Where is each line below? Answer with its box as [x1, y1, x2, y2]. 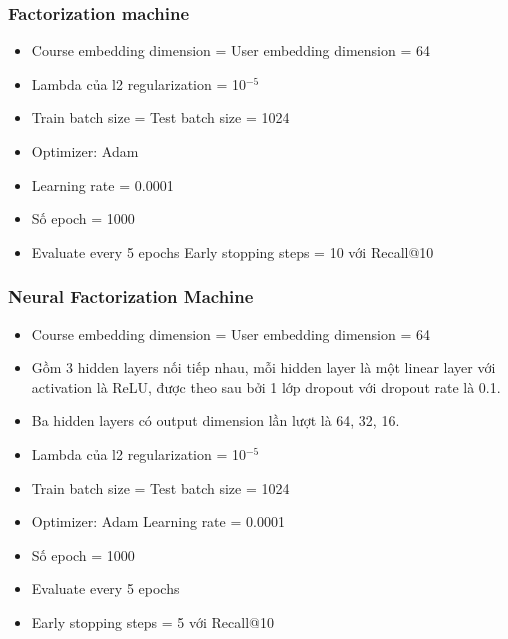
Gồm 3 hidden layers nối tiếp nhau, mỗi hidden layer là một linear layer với [31, 357, 496, 378]
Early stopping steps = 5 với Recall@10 [31, 611, 274, 632]
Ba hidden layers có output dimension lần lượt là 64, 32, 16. [31, 410, 400, 431]
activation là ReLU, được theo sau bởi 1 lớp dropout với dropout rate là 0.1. [31, 376, 501, 397]
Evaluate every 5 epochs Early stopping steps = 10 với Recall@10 [31, 241, 434, 262]
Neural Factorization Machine [8, 284, 254, 309]
